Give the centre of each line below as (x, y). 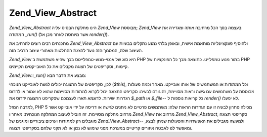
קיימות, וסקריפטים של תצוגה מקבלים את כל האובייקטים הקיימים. (69, 66)
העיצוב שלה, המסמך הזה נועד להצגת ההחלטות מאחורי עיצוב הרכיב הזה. (76, 50)
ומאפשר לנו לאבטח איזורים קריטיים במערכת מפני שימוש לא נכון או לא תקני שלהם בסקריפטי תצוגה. (101, 128)
